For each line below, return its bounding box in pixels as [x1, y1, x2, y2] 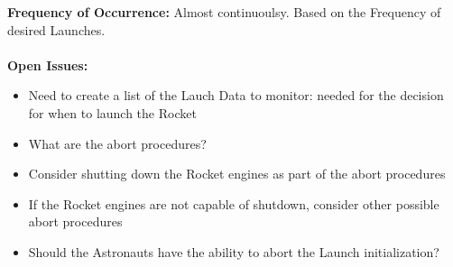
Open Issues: [7, 55, 88, 74]
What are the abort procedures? [28, 133, 207, 152]
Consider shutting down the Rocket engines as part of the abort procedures [28, 164, 446, 183]
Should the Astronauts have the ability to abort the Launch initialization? [28, 242, 439, 261]
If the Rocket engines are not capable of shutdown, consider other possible [28, 194, 439, 213]
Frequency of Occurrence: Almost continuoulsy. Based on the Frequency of [7, 3, 441, 21]
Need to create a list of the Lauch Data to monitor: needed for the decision [28, 86, 444, 105]
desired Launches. [7, 20, 106, 39]
